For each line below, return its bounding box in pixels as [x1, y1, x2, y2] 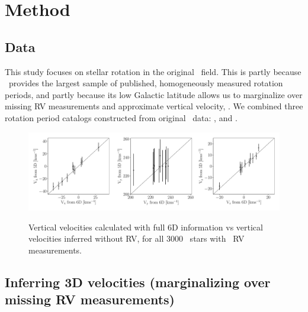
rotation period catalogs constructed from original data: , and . [5, 111, 238, 123]
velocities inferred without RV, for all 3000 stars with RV [28, 232, 245, 245]
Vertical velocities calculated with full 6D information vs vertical [28, 220, 263, 233]
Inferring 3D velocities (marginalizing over [5, 272, 271, 291]
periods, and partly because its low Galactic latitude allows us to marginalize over [5, 88, 303, 100]
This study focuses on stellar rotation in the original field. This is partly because [5, 65, 301, 77]
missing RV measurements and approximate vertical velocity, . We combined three [5, 100, 303, 112]
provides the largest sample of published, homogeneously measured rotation [8, 77, 283, 89]
